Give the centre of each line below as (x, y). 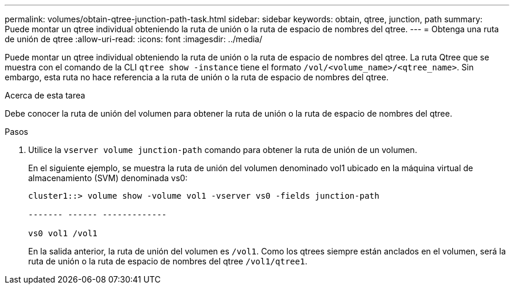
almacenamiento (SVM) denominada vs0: (108, 178)
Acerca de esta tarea (45, 95)
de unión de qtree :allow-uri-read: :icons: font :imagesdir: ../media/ (134, 39)
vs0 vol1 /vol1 (63, 233)
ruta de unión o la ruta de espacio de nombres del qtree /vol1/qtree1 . (168, 261)
